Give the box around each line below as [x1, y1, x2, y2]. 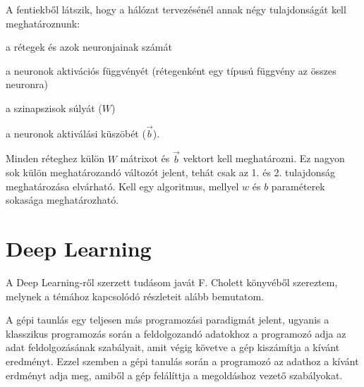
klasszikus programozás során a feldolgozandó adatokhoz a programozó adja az [6, 326, 346, 340]
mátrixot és [120, 151, 170, 166]
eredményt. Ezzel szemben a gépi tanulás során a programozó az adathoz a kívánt [6, 354, 359, 369]
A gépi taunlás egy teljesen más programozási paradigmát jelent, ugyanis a [6, 312, 329, 327]
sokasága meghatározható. [6, 192, 119, 207]
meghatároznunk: [6, 16, 80, 30]
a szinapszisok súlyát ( [6, 100, 102, 115]
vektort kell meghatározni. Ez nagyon [183, 151, 345, 166]
